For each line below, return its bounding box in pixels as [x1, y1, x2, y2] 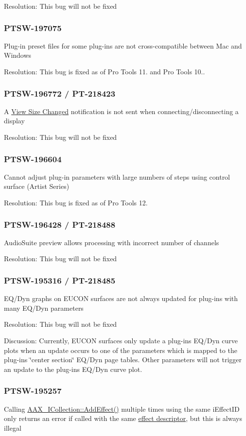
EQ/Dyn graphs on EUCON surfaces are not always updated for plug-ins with [4, 293, 238, 303]
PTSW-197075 [4, 21, 62, 34]
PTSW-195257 [4, 385, 62, 397]
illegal [4, 422, 21, 433]
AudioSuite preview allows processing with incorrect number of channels [4, 237, 219, 247]
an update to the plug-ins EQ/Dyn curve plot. [4, 364, 142, 374]
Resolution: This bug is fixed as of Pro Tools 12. [4, 198, 148, 207]
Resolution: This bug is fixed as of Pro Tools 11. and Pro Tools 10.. [4, 67, 205, 76]
